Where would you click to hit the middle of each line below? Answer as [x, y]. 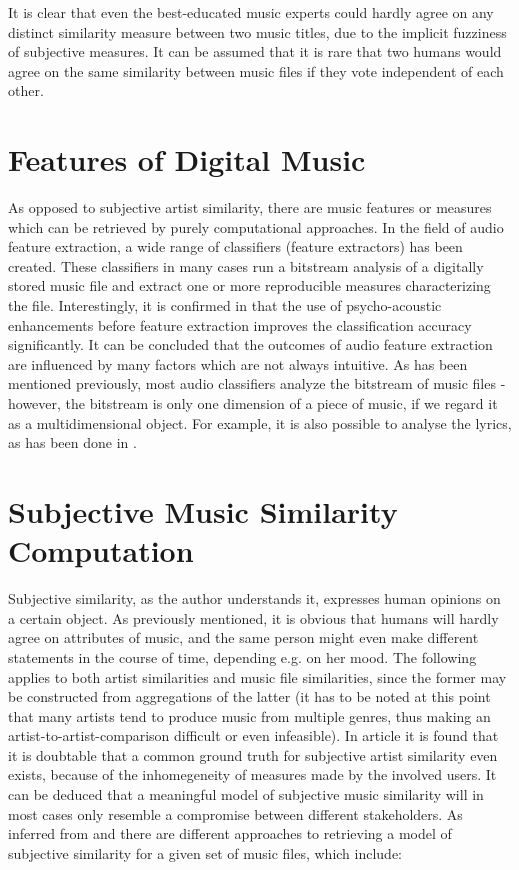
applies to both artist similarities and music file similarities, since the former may [257, 676]
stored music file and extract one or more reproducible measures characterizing [249, 285]
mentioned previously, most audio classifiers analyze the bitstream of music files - [257, 383]
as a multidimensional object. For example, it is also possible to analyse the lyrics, [260, 422]
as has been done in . [72, 442]
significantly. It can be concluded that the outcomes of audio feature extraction [250, 344]
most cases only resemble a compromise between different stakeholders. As [235, 813]
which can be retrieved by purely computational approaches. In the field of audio [256, 226]
